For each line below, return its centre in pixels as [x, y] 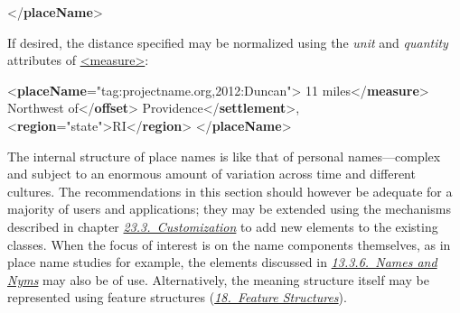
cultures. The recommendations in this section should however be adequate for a [230, 191]
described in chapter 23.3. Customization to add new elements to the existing [223, 226]
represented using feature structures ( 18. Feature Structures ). [177, 297]
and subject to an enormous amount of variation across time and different [211, 174]
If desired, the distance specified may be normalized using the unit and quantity [228, 42]
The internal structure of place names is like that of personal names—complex [224, 156]
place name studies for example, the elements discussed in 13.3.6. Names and [222, 262]
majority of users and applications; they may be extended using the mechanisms [229, 209]
